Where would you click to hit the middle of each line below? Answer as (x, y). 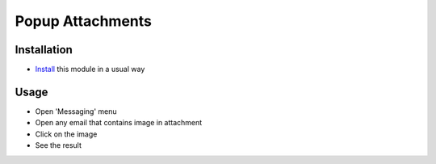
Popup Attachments (84, 21)
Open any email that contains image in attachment (119, 123)
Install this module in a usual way (90, 69)
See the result (59, 145)
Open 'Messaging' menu (76, 111)
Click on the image (66, 134)
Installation (44, 50)
